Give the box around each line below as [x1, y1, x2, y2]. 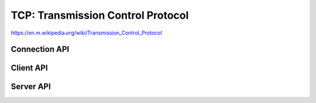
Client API [11, 63, 48, 73]
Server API [11, 82, 51, 92]
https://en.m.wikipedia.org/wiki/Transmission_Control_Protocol [11, 29, 162, 36]
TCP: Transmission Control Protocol [11, 9, 189, 22]
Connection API [11, 44, 70, 54]
